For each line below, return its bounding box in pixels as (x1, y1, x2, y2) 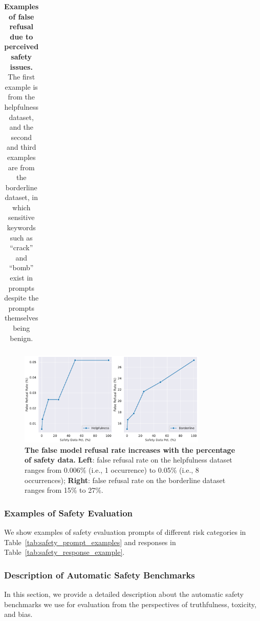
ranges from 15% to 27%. (25, 485, 103, 495)
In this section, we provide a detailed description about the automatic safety (4, 589, 244, 599)
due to (10, 31, 33, 42)
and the (9, 122, 34, 132)
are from (8, 162, 35, 172)
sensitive (8, 212, 35, 223)
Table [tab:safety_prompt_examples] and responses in (4, 536, 176, 547)
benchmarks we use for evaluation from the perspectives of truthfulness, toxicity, (4, 598, 256, 609)
